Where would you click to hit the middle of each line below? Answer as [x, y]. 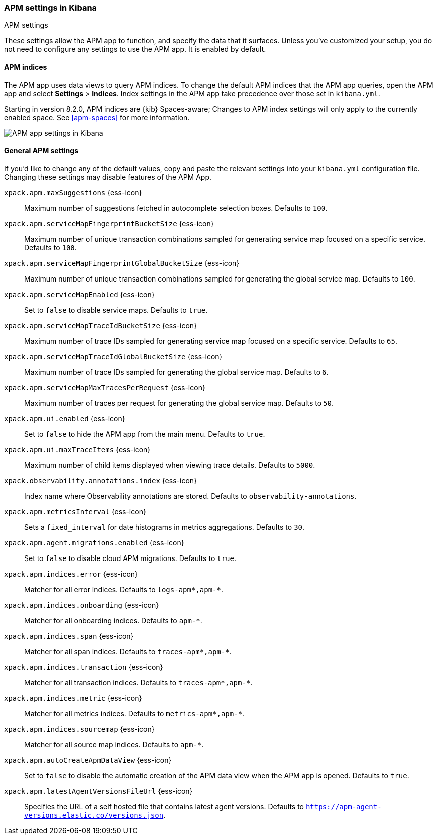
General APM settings [41, 151]
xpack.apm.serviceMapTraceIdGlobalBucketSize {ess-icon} [113, 356]
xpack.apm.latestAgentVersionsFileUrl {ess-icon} [98, 791]
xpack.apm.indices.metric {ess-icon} [73, 698]
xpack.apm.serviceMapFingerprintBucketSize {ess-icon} [109, 223]
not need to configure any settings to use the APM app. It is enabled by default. [135, 49]
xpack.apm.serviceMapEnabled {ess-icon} [79, 294]
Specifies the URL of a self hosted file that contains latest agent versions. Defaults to [164, 806]
